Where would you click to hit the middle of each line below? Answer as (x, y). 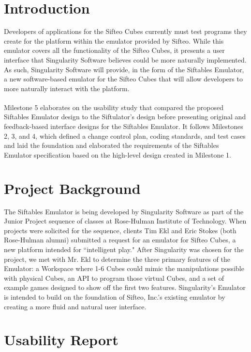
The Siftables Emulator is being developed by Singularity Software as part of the (124, 211)
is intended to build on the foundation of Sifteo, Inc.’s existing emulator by (115, 296)
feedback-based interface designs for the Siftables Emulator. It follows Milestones (124, 126)
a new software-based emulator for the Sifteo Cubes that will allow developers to (123, 79)
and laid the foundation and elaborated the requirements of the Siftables (111, 145)
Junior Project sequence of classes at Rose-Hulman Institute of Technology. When (125, 221)
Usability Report (61, 340)
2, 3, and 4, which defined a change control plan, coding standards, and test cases (125, 136)
